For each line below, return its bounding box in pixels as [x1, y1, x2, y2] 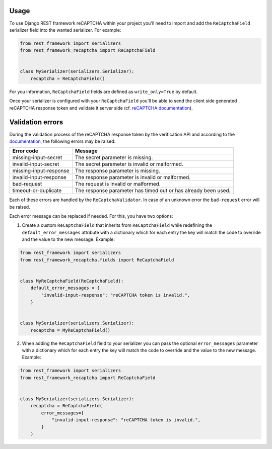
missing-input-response [12, 167, 70, 174]
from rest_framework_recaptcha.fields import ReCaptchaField [20, 257, 174, 262]
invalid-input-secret [12, 161, 59, 168]
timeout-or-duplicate [12, 187, 62, 194]
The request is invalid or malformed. [75, 181, 161, 188]
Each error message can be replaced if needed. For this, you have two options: [9, 213, 173, 219]
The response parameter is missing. [75, 167, 161, 174]
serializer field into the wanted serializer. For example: [9, 27, 121, 33]
